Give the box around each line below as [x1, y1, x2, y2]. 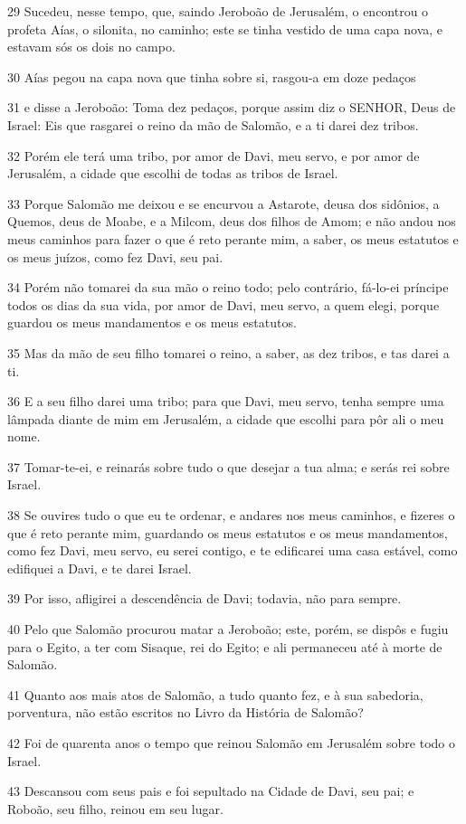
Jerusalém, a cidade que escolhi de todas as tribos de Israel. [7, 164, 338, 183]
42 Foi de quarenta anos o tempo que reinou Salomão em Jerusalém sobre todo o [7, 734, 456, 752]
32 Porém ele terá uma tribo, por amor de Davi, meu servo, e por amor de [7, 146, 420, 165]
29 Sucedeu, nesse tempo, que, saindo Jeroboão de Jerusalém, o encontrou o [7, 2, 429, 20]
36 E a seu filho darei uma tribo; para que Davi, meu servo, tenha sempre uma [7, 392, 444, 411]
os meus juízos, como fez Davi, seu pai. [7, 247, 223, 266]
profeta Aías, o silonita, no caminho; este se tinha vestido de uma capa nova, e [7, 19, 443, 38]
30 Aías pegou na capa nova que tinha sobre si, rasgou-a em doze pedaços [7, 67, 416, 86]
